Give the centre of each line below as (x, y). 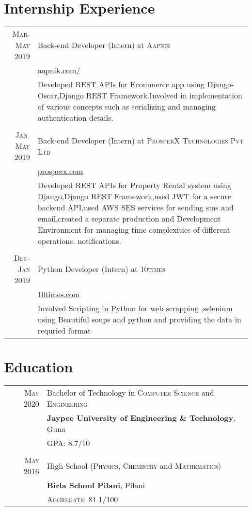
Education (39, 367)
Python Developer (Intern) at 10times (102, 269)
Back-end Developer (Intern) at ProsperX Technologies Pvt (141, 140)
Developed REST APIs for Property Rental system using (134, 185)
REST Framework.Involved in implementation (164, 96)
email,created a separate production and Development (129, 219)
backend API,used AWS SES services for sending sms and (136, 208)
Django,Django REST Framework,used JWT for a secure (134, 196)
